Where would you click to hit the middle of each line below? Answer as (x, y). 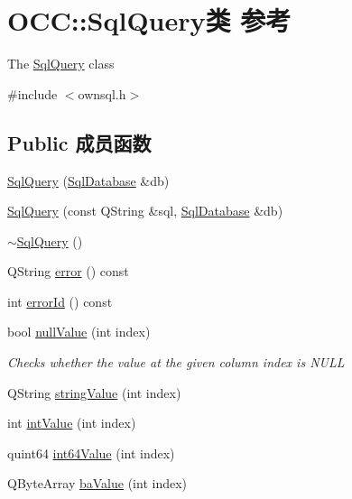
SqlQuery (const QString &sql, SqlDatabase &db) (145, 211)
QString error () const (68, 271)
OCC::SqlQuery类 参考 (149, 20)
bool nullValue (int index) (79, 332)
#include (32, 93)
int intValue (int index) (72, 423)
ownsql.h (102, 93)
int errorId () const (60, 301)
